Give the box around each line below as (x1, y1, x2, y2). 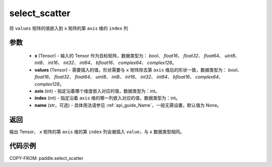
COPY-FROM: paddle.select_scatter (9, 155, 84, 161)
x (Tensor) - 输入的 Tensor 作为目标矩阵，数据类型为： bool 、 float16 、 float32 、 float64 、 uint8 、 (34, 52, 240, 59)
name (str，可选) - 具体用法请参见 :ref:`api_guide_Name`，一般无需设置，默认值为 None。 (34, 102, 222, 108)
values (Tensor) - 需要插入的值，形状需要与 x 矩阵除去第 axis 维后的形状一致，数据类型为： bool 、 (34, 67, 242, 73)
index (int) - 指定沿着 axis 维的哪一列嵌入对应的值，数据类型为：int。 (34, 95, 181, 101)
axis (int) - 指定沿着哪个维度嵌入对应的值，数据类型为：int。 (34, 88, 160, 94)
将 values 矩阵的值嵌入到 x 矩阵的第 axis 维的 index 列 (9, 25, 128, 31)
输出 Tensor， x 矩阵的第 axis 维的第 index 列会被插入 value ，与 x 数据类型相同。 (9, 129, 185, 135)
